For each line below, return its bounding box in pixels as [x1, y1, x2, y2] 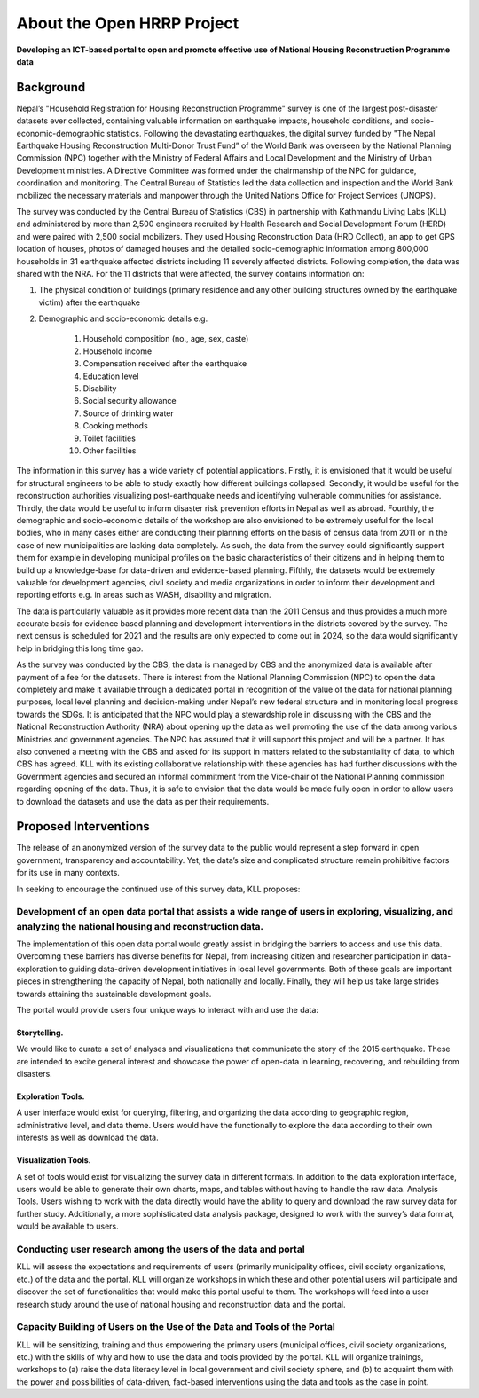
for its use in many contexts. [16, 868, 120, 878]
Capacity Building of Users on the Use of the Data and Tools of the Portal [16, 1321, 336, 1333]
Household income [82, 346, 153, 357]
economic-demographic [16, 128, 106, 138]
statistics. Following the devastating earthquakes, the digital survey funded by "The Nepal [106, 128, 436, 138]
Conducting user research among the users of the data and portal [16, 1243, 305, 1255]
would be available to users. [16, 1221, 119, 1232]
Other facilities [82, 445, 137, 456]
